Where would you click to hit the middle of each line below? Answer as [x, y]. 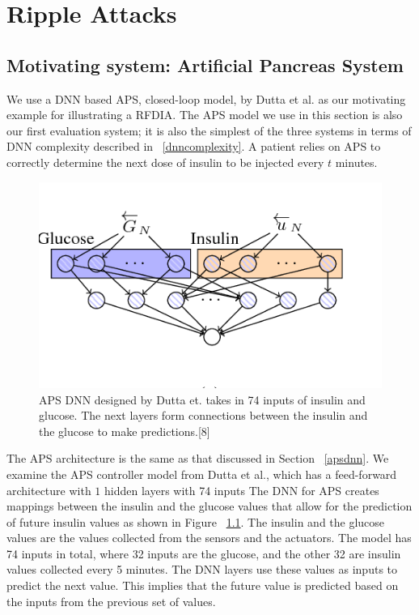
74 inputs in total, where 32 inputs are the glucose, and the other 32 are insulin [204, 553]
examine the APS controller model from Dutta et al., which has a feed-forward [202, 474]
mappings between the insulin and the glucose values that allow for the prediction [209, 506]
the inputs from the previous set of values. [111, 601]
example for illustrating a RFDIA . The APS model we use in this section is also [205, 115]
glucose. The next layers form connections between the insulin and [203, 415]
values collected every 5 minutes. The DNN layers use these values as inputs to [202, 569]
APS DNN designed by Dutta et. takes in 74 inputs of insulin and [202, 399]
